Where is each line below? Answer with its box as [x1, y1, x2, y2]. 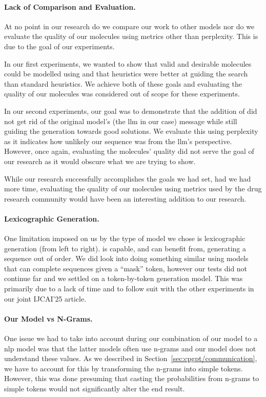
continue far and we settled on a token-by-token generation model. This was [4, 273, 243, 284]
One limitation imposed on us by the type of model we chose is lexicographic [4, 233, 245, 244]
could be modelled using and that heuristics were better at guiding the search [4, 68, 248, 79]
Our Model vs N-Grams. [4, 313, 93, 324]
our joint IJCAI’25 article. [4, 293, 87, 304]
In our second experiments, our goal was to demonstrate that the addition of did [4, 105, 257, 116]
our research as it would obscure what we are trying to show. [4, 155, 196, 166]
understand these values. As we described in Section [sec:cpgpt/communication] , [4, 353, 257, 364]
